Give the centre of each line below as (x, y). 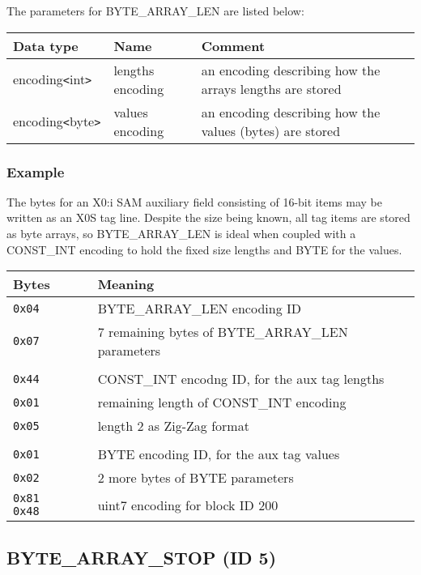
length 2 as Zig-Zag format (173, 426)
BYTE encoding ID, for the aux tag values (219, 454)
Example (36, 171)
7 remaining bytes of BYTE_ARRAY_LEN (223, 332)
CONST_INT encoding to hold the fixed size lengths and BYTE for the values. (204, 249)
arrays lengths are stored (271, 88)
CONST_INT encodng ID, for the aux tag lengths (241, 379)
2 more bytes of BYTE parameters (196, 478)
